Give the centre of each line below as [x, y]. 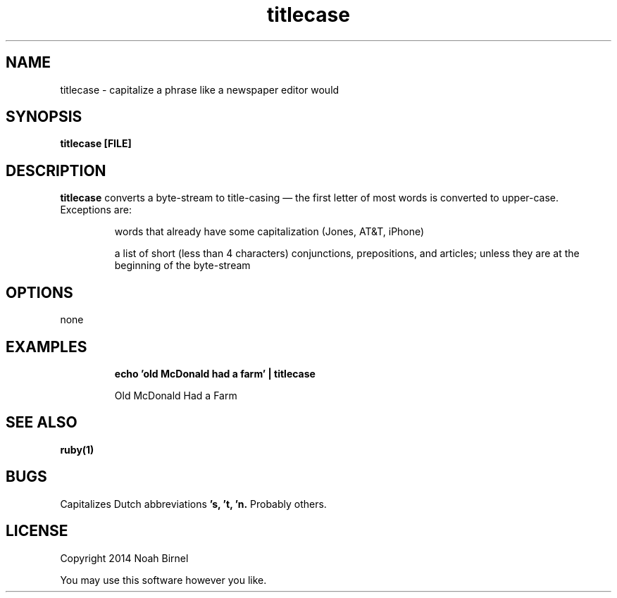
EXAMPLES [46, 347]
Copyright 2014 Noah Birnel [124, 558]
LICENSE [37, 531]
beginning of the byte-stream [182, 266]
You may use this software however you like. [163, 580]
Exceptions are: [96, 210]
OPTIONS [39, 292]
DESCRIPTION [56, 170]
